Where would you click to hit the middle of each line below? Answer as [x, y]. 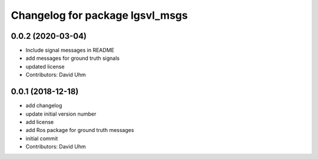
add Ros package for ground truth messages [80, 130]
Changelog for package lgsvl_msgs [99, 15]
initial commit [42, 138]
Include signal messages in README [70, 50]
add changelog [44, 106]
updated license [45, 66]
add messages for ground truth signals [73, 58]
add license [40, 122]
